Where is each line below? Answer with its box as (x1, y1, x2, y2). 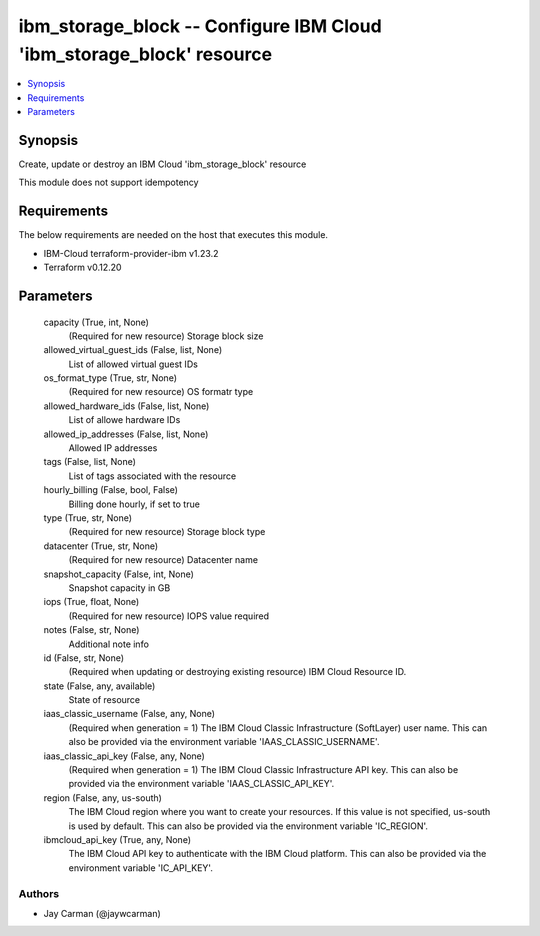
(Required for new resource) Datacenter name (68, 554, 259, 566)
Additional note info (68, 638, 150, 650)
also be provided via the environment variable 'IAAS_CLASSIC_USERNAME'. (68, 736, 380, 748)
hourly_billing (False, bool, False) (43, 484, 179, 496)
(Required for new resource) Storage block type (68, 526, 266, 538)
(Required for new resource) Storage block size (68, 330, 264, 342)
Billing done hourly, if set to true (68, 498, 200, 510)
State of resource (68, 694, 141, 706)
